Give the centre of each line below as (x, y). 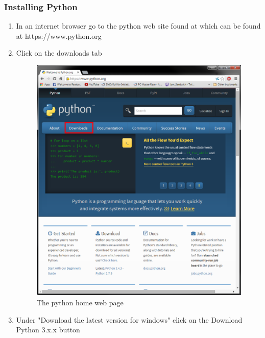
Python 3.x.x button (48, 330)
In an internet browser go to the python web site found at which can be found (138, 26)
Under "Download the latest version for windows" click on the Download (129, 319)
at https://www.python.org (59, 35)
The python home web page (80, 302)
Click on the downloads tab (59, 53)
